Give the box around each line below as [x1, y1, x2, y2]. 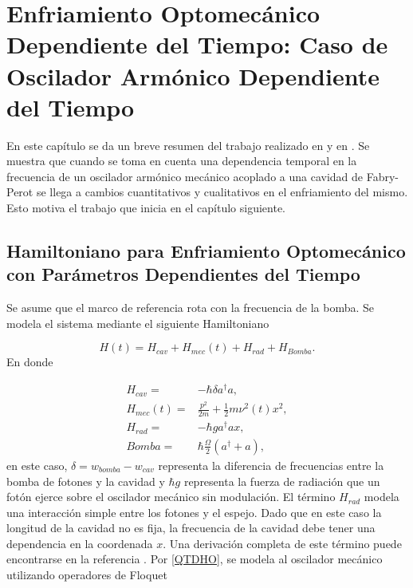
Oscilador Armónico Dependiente [6, 59, 380, 92]
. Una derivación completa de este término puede [163, 535, 402, 551]
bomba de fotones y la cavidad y [6, 472, 165, 489]
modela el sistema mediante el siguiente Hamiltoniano [6, 314, 269, 331]
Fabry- [366, 168, 399, 184]
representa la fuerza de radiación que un [183, 472, 380, 489]
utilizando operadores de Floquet [6, 566, 167, 583]
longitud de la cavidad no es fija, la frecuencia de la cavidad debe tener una [6, 519, 376, 536]
